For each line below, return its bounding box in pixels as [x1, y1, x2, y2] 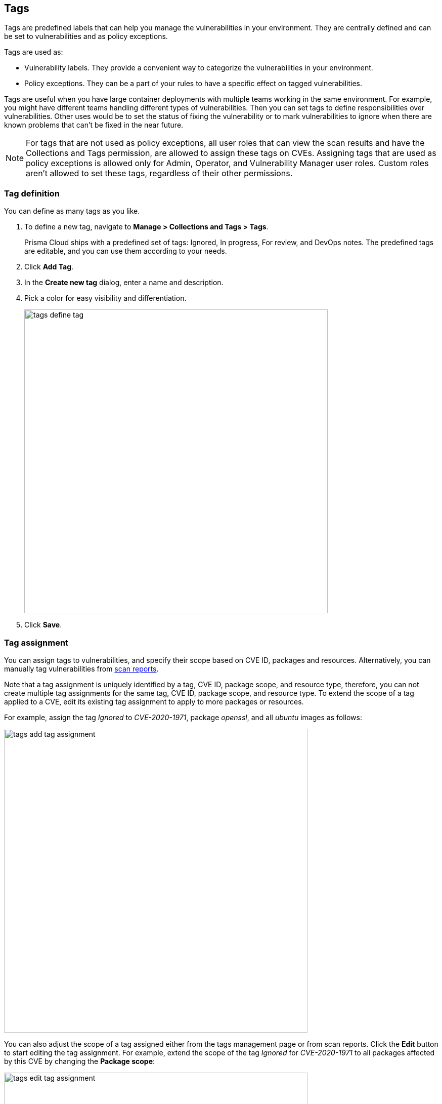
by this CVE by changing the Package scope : [4, 1056, 155, 1066]
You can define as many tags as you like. [4, 207, 140, 216]
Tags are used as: [4, 48, 63, 57]
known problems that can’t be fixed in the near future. [4, 121, 184, 130]
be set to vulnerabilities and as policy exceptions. [4, 32, 168, 41]
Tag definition [4, 188, 60, 199]
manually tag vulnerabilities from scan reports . [4, 664, 159, 673]
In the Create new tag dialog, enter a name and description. [24, 278, 224, 287]
